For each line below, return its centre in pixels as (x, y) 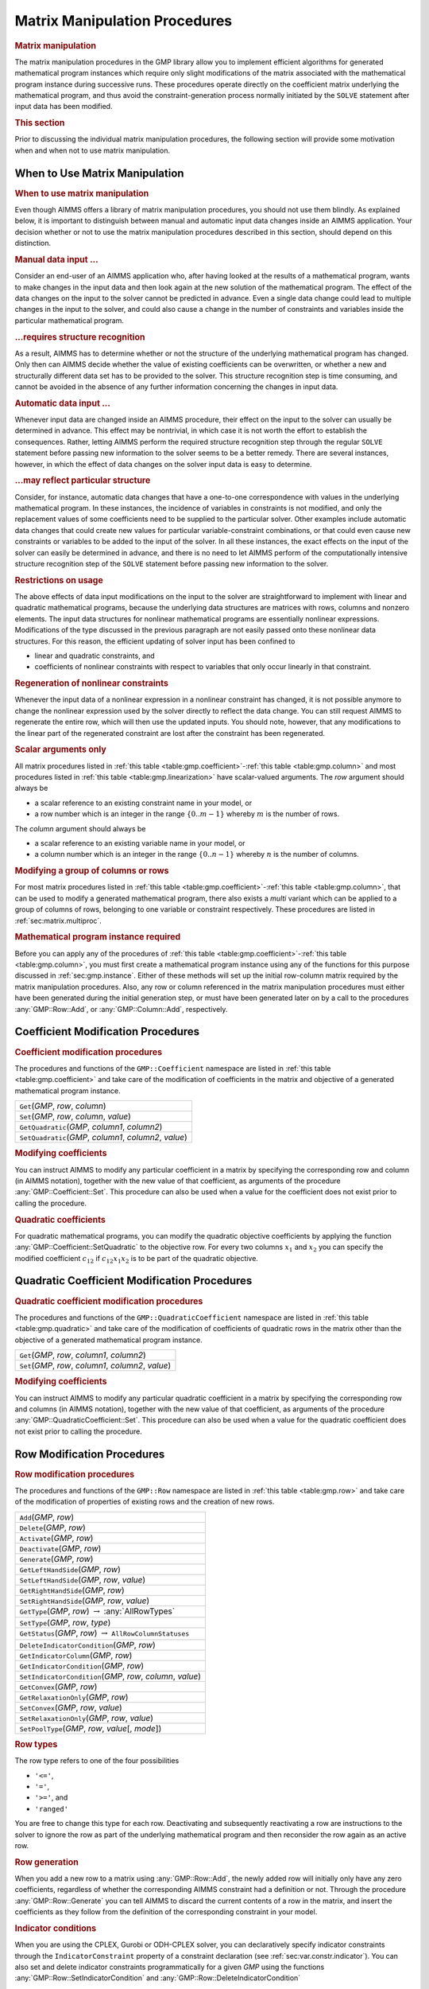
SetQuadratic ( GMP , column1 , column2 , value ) (104, 1137)
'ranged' (52, 1809)
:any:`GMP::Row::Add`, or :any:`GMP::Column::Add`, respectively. (121, 1009)
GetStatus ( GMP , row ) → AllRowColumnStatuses (104, 1633)
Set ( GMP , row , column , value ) (75, 1116)
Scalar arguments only (60, 749)
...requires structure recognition (80, 337)
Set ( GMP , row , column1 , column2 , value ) (95, 1365)
